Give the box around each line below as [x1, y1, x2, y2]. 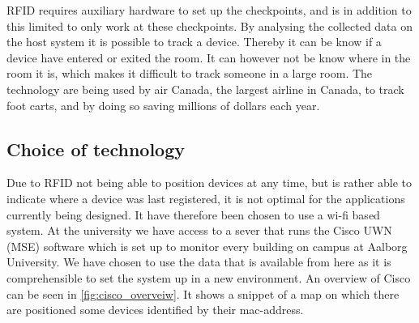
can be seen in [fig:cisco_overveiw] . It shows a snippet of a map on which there [6, 285, 400, 302]
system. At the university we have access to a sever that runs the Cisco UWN [6, 222, 392, 239]
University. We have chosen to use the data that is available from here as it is [6, 253, 391, 270]
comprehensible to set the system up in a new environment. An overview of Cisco [6, 269, 411, 286]
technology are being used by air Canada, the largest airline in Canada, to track [6, 80, 404, 97]
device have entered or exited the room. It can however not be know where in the [6, 49, 411, 66]
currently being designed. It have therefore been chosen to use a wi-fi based [6, 206, 380, 223]
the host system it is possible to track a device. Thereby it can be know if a [6, 33, 382, 50]
